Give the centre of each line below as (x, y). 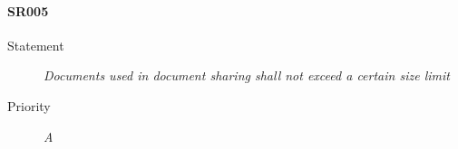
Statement (36, 45)
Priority (29, 105)
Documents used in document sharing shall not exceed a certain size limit (247, 75)
